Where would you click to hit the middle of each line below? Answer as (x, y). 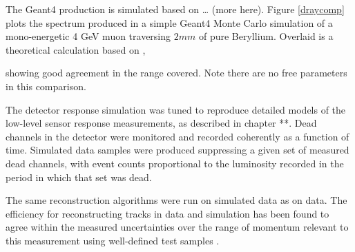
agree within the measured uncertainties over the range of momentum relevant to (177, 227)
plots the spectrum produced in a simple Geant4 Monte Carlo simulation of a (169, 22)
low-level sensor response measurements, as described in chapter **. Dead (161, 123)
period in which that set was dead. (79, 177)
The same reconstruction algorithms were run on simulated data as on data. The (176, 200)
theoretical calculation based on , (76, 49)
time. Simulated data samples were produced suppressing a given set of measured (177, 150)
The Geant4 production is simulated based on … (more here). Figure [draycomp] (175, 9)
